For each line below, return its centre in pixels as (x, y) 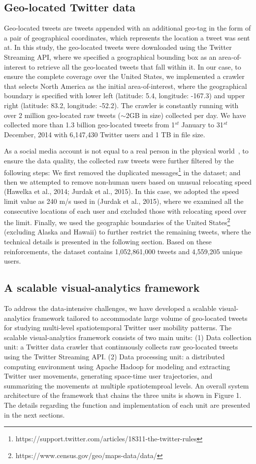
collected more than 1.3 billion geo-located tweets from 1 (90, 125)
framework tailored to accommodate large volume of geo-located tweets (140, 318)
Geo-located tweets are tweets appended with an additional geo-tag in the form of (128, 28)
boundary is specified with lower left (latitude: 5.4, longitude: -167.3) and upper (125, 96)
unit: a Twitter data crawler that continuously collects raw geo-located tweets (121, 347)
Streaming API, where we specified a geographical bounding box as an (110, 57)
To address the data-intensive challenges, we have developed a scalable (110, 308)
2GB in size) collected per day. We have (186, 115)
